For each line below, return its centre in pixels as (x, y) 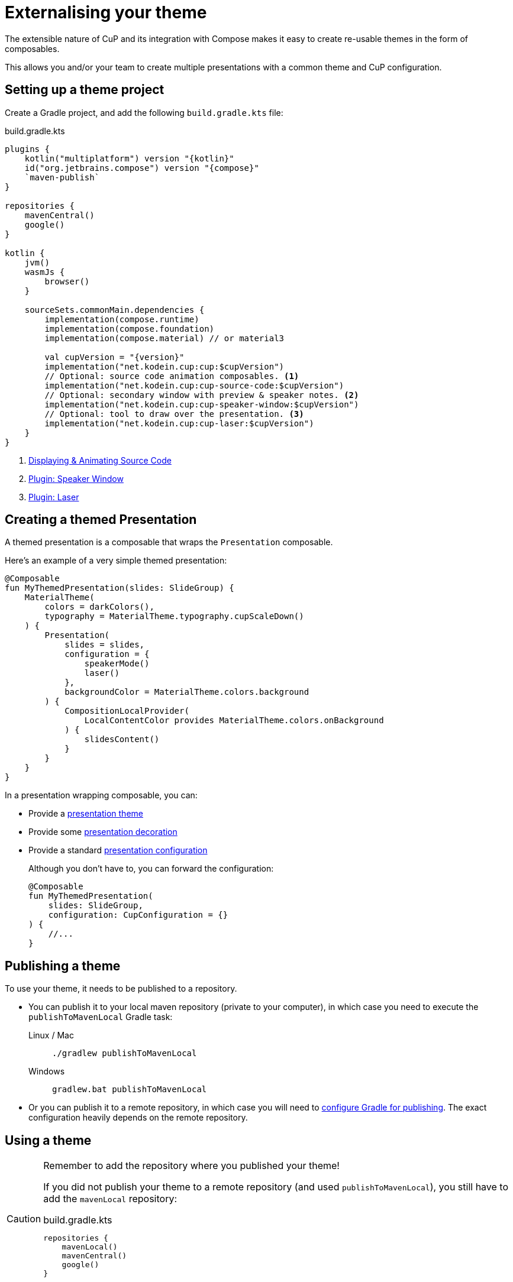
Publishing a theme (63, 966)
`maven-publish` (62, 177)
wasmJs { (45, 272)
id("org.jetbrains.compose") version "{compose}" (142, 168)
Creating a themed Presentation (101, 520)
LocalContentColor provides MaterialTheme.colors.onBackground (234, 721)
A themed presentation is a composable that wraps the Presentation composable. (169, 542)
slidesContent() (122, 739)
